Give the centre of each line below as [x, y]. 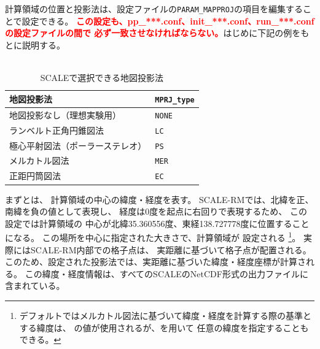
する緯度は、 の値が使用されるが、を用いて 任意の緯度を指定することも [164, 327]
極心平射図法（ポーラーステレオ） [78, 145]
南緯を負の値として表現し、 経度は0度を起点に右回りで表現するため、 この [156, 211]
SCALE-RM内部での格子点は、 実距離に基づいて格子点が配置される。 [171, 249]
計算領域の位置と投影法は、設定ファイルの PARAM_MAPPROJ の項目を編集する [154, 9]
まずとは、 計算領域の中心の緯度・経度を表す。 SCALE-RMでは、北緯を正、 [159, 199]
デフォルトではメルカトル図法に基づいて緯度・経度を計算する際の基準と [165, 315]
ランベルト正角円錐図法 [57, 130]
